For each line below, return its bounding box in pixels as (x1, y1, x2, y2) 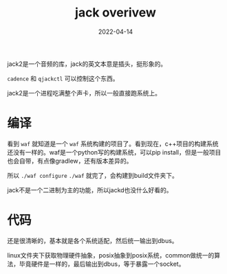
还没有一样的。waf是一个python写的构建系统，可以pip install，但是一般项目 (7, 148, 221, 156)
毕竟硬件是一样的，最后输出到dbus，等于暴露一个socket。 (19, 260, 185, 268)
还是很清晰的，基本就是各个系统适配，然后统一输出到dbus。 (7, 236, 178, 244)
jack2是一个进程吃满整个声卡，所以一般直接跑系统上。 (7, 89, 162, 97)
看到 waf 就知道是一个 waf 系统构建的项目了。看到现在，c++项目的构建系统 (7, 139, 219, 148)
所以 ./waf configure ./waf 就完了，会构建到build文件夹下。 (7, 171, 179, 179)
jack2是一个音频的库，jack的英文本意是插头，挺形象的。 (7, 60, 167, 68)
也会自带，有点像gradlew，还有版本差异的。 (7, 157, 133, 165)
